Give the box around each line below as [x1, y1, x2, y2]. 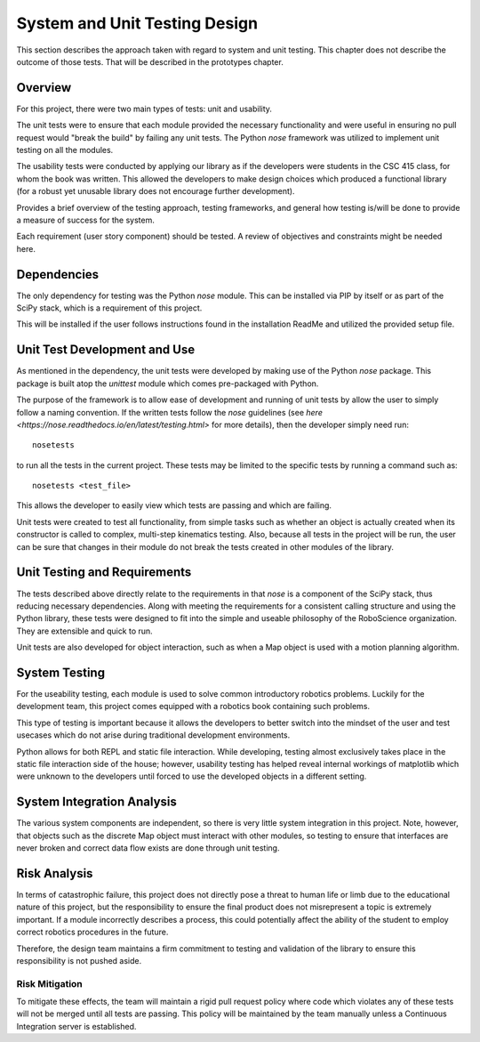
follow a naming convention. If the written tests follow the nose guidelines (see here [16, 407, 324, 417]
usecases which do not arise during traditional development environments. [16, 730, 291, 740]
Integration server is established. [16, 1021, 137, 1031]
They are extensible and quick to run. [16, 626, 153, 636]
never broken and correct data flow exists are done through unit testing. [16, 843, 280, 853]
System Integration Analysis [16, 795, 177, 810]
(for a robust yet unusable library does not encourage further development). [16, 186, 295, 197]
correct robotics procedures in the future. [16, 926, 169, 938]
